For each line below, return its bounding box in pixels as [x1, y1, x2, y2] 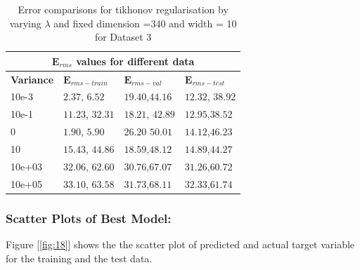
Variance [11, 72, 54, 86]
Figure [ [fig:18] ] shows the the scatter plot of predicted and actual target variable [6, 237, 355, 251]
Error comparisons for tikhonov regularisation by [18, 2, 229, 16]
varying [9, 15, 41, 30]
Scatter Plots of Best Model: [6, 209, 172, 227]
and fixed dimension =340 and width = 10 [53, 15, 237, 30]
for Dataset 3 [94, 29, 152, 44]
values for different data [76, 53, 195, 68]
